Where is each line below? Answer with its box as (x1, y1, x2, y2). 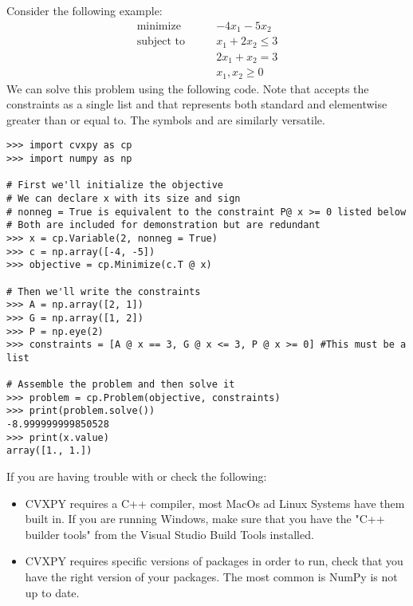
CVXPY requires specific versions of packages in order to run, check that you (25, 553, 403, 569)
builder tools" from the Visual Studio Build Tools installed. (25, 525, 314, 542)
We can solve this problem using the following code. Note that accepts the (6, 80, 369, 96)
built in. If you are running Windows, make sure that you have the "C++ (25, 510, 385, 527)
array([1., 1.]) (6, 445, 92, 457)
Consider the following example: (6, 2, 163, 18)
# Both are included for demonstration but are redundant (6, 219, 321, 231)
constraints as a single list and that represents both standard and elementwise (6, 96, 387, 112)
